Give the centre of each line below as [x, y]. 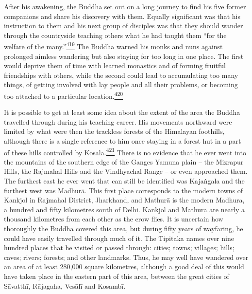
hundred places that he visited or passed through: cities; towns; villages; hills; [119, 248]
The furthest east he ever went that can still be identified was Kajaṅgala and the [124, 181]
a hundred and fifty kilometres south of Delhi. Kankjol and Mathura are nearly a [125, 209]
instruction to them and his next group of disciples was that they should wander [124, 26]
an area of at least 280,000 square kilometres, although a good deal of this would [124, 266]
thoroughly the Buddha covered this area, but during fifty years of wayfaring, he [124, 229]
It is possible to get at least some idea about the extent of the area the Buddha [122, 112]
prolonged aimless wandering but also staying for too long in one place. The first [124, 56]
